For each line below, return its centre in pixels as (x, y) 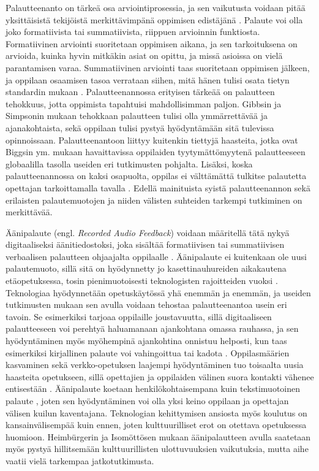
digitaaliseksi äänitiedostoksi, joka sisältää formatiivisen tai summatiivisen (145, 244)
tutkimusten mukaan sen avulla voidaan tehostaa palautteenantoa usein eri (146, 304)
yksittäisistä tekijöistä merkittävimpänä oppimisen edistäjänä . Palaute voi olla (154, 19)
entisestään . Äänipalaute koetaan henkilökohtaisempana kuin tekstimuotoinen (153, 389)
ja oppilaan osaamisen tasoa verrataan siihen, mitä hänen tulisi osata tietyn (148, 79)
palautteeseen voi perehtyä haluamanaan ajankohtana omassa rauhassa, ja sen (152, 328)
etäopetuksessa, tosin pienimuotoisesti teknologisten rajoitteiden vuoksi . (142, 281)
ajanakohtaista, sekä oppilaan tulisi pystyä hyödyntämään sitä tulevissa (140, 127)
